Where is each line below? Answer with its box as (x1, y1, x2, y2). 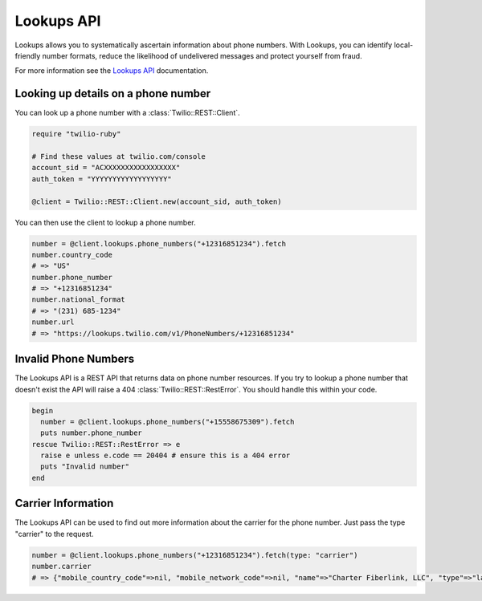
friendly (14, 51, 41, 60)
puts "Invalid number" (40, 462, 130, 471)
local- (394, 40, 414, 50)
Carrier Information (14, 497, 114, 510)
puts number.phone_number (40, 428, 142, 437)
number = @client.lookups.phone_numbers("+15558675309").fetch (40, 417, 295, 426)
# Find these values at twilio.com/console (31, 152, 206, 160)
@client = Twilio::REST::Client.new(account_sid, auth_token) (31, 197, 282, 206)
